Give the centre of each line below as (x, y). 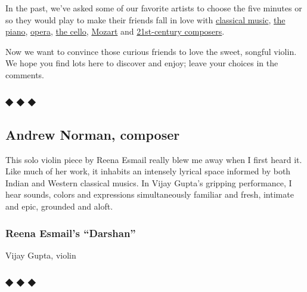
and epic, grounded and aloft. (59, 206)
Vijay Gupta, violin (41, 255)
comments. (25, 74)
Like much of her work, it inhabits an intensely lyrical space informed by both (148, 171)
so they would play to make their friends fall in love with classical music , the (145, 19)
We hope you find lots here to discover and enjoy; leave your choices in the (142, 63)
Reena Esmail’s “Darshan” (71, 233)
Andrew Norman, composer (93, 134)
